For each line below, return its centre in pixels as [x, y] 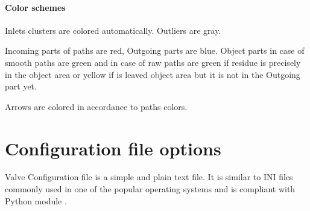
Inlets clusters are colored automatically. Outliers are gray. [113, 30]
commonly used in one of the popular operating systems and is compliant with [150, 189]
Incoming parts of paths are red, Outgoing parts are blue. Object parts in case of [155, 50]
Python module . [36, 200]
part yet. [21, 86]
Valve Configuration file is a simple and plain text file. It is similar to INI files [149, 177]
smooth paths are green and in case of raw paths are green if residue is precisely [153, 62]
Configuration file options [113, 148]
